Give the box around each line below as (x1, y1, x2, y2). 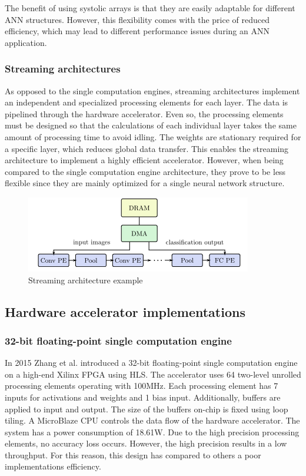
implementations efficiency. (5, 460, 101, 472)
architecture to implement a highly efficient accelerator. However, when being (5, 154, 284, 166)
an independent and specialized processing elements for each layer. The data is (5, 96, 288, 108)
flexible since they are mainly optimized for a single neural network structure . (5, 177, 285, 189)
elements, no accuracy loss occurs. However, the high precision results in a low (5, 437, 287, 449)
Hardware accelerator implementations (5, 302, 245, 320)
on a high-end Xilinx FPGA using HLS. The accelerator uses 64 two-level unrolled (5, 368, 301, 380)
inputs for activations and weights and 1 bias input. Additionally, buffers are (5, 391, 281, 403)
